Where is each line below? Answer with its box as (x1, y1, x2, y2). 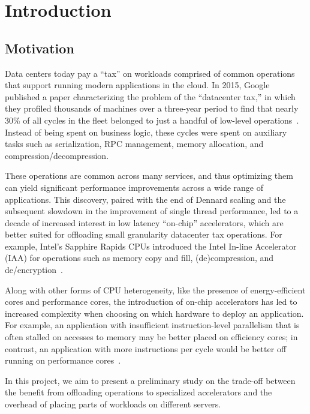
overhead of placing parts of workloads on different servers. (5, 398, 221, 410)
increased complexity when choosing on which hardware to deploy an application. (5, 307, 304, 319)
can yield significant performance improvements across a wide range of (5, 181, 263, 193)
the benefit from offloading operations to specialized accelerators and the (5, 386, 272, 398)
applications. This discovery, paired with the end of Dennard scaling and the (5, 193, 286, 205)
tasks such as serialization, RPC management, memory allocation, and (5, 137, 264, 150)
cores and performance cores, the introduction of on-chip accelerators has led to (5, 295, 297, 308)
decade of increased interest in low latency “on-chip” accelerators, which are (5, 216, 284, 229)
